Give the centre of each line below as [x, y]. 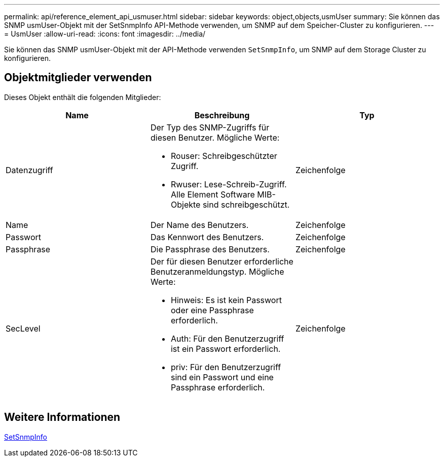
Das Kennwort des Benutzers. [207, 237]
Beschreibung [222, 115]
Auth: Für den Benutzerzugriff [227, 338]
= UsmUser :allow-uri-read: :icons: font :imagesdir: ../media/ [105, 34]
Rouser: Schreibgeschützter [224, 156]
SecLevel [23, 328]
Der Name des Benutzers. [199, 225]
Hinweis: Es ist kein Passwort [226, 300]
